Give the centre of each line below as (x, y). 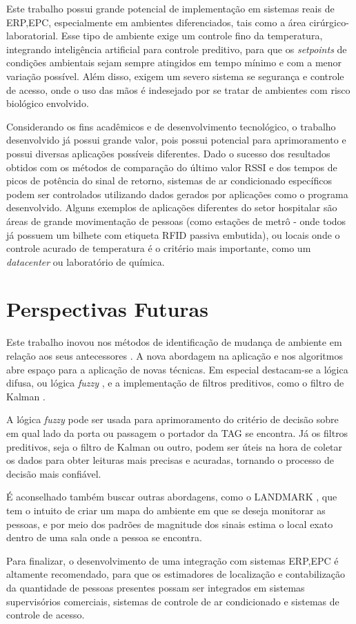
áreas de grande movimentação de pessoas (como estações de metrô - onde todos (176, 221)
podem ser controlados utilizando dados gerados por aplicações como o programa (177, 194)
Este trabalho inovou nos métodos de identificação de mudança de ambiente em (174, 342)
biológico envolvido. (48, 103)
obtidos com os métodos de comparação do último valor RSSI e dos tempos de (172, 167)
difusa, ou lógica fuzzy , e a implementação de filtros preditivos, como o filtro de (175, 383)
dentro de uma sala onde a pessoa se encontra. (104, 537)
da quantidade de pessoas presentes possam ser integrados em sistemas (156, 587)
